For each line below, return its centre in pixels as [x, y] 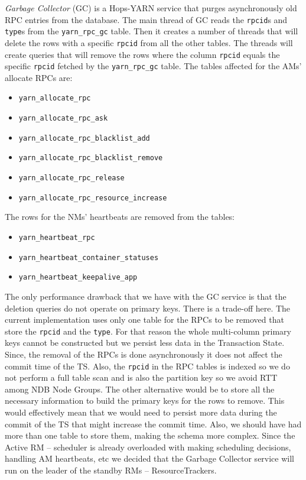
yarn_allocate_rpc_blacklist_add [84, 138]
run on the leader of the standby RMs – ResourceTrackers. [111, 470]
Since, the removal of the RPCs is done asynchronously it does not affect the [144, 354]
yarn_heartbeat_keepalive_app [78, 278]
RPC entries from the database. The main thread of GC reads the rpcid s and [146, 19]
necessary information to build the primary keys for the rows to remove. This [145, 400]
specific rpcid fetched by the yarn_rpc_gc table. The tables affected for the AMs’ [153, 66]
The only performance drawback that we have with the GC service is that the [146, 296]
